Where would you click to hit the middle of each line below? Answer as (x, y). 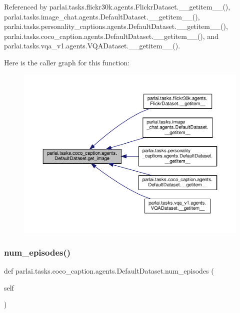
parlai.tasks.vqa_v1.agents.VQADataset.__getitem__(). (92, 46)
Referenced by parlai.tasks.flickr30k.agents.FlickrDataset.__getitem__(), (117, 6)
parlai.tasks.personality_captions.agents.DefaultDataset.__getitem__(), (116, 26)
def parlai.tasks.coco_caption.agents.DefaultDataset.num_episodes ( (109, 271)
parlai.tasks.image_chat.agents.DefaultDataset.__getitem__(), (102, 16)
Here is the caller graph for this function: (67, 62)
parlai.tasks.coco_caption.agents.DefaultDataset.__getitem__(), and (111, 36)
